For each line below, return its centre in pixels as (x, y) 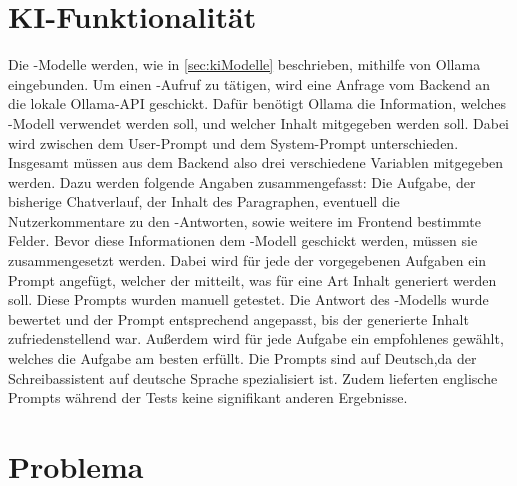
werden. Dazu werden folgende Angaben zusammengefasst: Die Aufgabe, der (242, 181)
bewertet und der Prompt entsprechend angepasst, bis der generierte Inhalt (238, 318)
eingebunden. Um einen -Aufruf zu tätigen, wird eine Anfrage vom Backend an (249, 83)
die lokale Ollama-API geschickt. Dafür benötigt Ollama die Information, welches (257, 103)
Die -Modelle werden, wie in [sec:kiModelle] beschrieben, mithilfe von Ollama (244, 64)
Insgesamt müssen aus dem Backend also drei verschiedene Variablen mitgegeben (256, 162)
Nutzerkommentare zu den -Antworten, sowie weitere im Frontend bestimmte (244, 220)
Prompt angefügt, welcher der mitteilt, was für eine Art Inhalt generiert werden (252, 279)
